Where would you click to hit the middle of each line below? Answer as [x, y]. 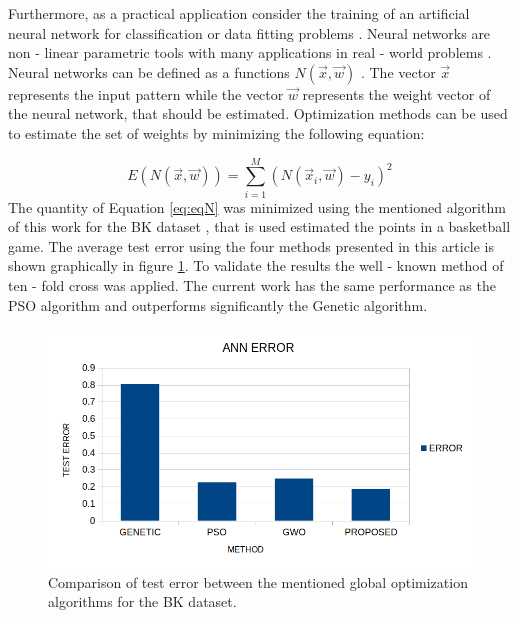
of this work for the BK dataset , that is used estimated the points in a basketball [259, 226]
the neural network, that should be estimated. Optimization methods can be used [258, 113]
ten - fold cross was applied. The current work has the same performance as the [252, 285]
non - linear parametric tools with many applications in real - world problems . [250, 52]
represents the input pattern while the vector [146, 93]
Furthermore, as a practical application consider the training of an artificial [239, 13]
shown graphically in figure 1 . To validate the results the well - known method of [256, 265]
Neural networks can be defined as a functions [149, 71]
